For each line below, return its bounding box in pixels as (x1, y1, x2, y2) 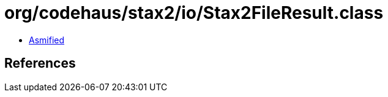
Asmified (29, 34, 65, 45)
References (4, 56, 76, 71)
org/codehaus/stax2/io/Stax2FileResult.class (4, 2, 384, 23)
